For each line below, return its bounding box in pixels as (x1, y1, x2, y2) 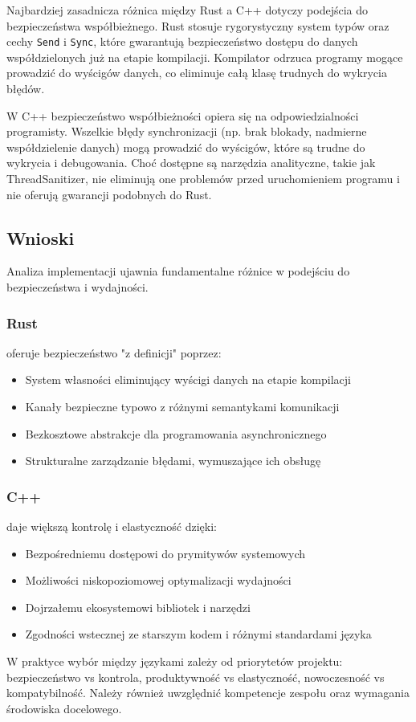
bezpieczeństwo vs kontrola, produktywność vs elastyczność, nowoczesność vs (6, 668, 385, 685)
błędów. (6, 80, 45, 97)
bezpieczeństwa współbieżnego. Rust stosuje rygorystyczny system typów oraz (6, 17, 389, 34)
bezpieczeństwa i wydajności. (6, 278, 149, 295)
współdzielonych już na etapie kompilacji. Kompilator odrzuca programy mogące (6, 48, 403, 65)
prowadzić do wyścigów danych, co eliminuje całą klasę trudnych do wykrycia (6, 64, 387, 81)
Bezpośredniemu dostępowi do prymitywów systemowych (25, 545, 306, 561)
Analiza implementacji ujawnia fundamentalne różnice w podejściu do (6, 263, 350, 279)
